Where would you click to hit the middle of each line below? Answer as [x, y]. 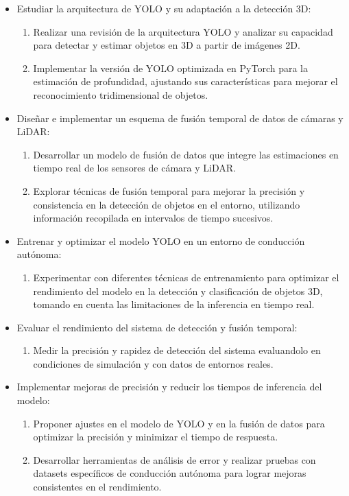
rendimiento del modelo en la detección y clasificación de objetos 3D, [178, 291]
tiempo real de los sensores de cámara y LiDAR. [134, 168]
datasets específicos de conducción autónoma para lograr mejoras [170, 473]
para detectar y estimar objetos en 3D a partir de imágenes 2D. [167, 45]
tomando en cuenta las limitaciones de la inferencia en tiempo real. [174, 304]
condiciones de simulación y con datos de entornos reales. [153, 363]
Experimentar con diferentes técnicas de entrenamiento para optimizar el [186, 277]
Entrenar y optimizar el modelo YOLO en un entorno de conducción [161, 240]
